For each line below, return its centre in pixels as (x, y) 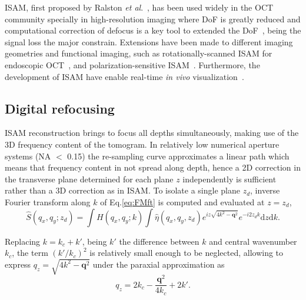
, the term (30, 253)
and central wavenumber (253, 241)
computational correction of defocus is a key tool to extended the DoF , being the (153, 30)
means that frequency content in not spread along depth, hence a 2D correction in (153, 167)
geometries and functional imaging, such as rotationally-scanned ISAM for (139, 53)
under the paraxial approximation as (159, 264)
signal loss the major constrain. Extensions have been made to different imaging (149, 41)
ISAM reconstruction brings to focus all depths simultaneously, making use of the (152, 133)
